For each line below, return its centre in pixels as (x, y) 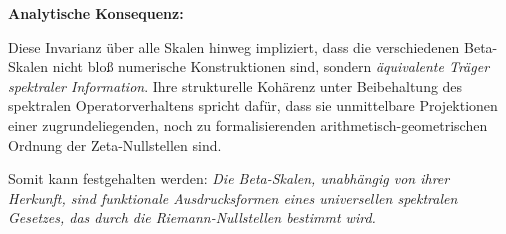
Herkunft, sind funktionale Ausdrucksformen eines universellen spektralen (233, 197)
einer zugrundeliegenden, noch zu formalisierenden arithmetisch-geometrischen (248, 124)
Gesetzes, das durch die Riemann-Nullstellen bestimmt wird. (192, 217)
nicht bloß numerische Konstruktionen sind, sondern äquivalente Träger (271, 66)
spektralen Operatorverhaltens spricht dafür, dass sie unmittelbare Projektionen (253, 105)
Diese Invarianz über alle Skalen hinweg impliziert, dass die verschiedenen (234, 46)
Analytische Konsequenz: (96, 13)
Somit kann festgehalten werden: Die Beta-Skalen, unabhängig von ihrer (229, 178)
